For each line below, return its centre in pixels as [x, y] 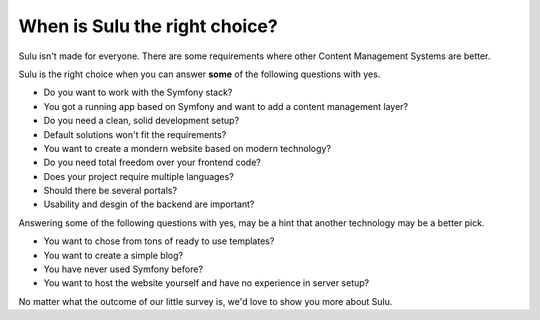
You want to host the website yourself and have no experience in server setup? [206, 283]
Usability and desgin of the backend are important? [149, 204]
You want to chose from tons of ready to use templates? [159, 241]
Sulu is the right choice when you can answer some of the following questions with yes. [199, 74]
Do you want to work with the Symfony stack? [138, 92]
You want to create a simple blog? [113, 255]
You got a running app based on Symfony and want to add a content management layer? [226, 106]
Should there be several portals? [110, 191]
